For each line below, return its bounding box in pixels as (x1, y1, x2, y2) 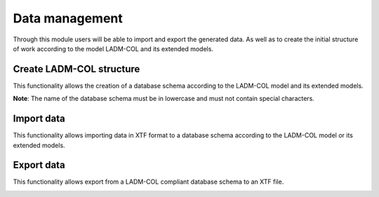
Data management (13, 11, 123, 26)
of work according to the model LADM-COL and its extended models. (13, 44, 214, 53)
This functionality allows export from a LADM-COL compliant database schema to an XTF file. (13, 177, 284, 186)
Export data (13, 159, 66, 171)
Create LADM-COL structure (13, 63, 140, 75)
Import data (13, 113, 66, 125)
